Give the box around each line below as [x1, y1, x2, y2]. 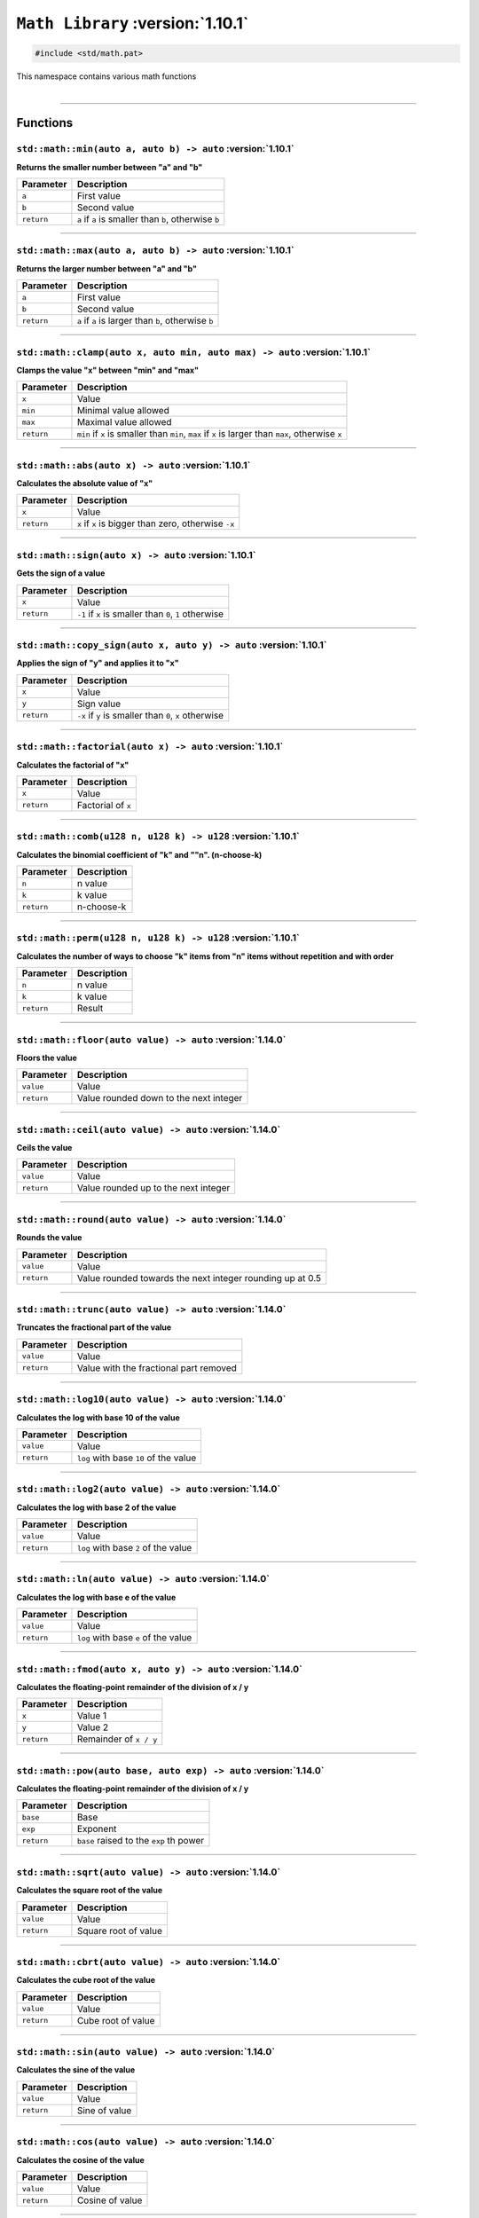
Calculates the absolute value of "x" [16, 478, 153, 489]
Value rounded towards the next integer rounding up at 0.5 [76, 1271, 322, 1284]
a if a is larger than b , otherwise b [76, 315, 214, 327]
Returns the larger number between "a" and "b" [16, 263, 197, 274]
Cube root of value [76, 2014, 155, 2026]
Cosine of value [76, 2194, 143, 2206]
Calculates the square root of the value [16, 1885, 163, 1896]
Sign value [76, 697, 122, 710]
